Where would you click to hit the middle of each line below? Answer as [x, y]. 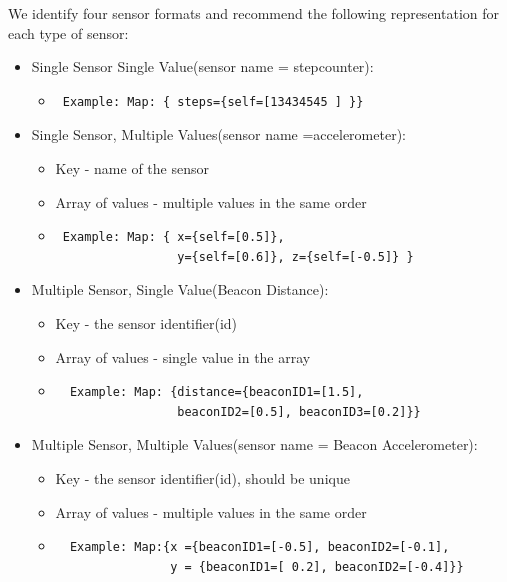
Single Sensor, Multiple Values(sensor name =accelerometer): [218, 134]
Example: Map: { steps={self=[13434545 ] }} [213, 101]
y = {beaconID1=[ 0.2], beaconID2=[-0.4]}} [317, 566]
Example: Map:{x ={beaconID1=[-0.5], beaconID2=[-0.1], [259, 547]
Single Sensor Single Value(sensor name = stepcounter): [202, 66]
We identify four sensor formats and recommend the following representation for [253, 13]
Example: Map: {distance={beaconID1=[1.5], [216, 392]
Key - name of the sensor [132, 167]
